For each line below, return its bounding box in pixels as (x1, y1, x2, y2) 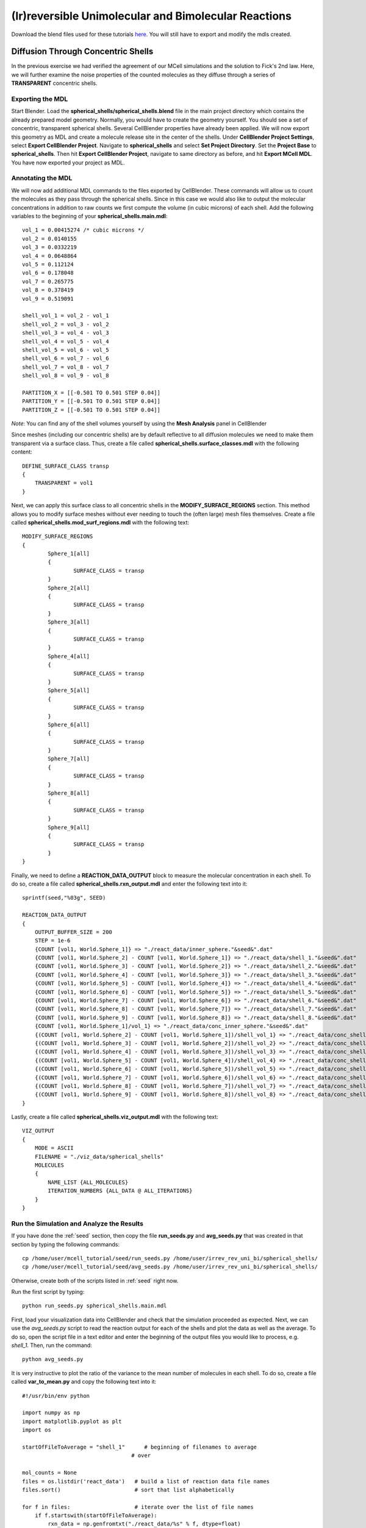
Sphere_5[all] (48, 687, 90, 694)
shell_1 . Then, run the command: (11, 1342, 93, 1349)
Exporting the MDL (11, 95, 68, 103)
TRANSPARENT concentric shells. (11, 79, 98, 87)
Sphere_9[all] (48, 824, 90, 831)
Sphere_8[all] (48, 790, 90, 797)
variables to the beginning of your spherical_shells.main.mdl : (11, 213, 168, 220)
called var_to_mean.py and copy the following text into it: (11, 1378, 157, 1386)
